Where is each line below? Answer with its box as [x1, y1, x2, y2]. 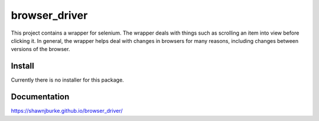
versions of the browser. [11, 46, 70, 53]
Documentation [11, 92, 70, 102]
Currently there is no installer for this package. [11, 76, 124, 83]
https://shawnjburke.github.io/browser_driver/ [11, 107, 123, 115]
